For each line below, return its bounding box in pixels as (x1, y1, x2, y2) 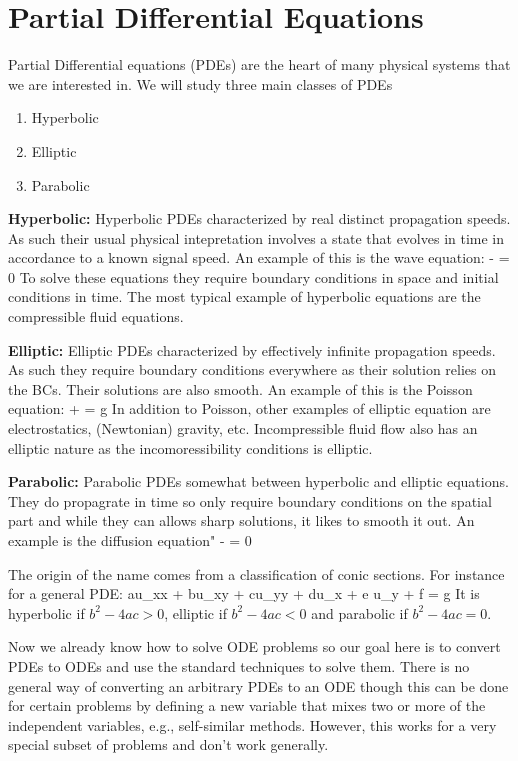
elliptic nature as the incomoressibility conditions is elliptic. (8, 437, 373, 458)
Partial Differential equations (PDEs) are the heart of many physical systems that (8, 54, 511, 75)
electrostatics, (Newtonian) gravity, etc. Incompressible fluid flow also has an (8, 418, 478, 439)
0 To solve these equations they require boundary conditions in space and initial (8, 266, 499, 287)
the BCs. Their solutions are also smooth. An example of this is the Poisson (8, 378, 473, 399)
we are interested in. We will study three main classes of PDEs (8, 73, 393, 94)
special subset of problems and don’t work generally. (8, 734, 329, 755)
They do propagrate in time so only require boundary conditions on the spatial (8, 490, 492, 511)
